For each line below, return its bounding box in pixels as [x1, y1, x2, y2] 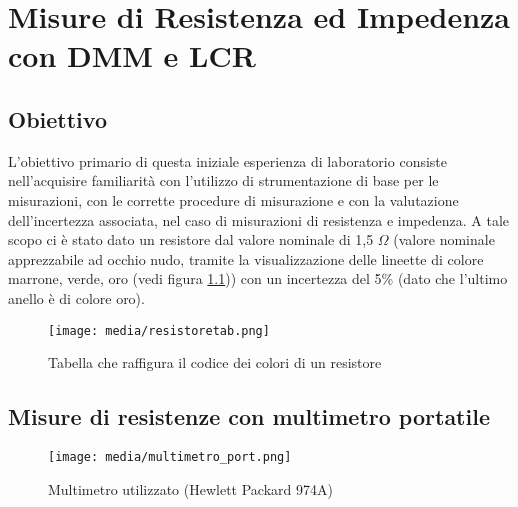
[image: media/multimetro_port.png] [48, 449, 292, 464]
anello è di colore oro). [8, 287, 145, 308]
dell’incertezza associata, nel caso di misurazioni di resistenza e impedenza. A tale [8, 209, 510, 230]
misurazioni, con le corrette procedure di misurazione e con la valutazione [8, 189, 459, 210]
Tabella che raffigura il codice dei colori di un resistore [48, 352, 382, 373]
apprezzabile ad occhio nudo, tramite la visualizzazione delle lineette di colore [8, 248, 484, 269]
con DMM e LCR [8, 35, 256, 76]
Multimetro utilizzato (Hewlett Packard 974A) [48, 478, 333, 499]
